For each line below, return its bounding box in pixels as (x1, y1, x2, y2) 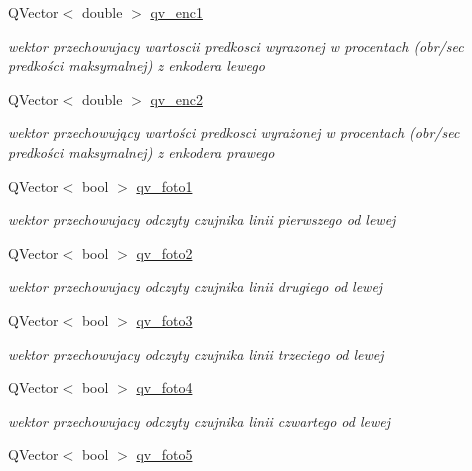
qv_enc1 (150, 2, 203, 22)
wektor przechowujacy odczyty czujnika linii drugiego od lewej (8, 276, 383, 297)
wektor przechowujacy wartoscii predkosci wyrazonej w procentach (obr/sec (8, 35, 464, 56)
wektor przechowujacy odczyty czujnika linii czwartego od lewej (8, 410, 390, 431)
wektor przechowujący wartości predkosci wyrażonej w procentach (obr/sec (8, 122, 460, 143)
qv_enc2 (150, 88, 203, 109)
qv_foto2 (136, 242, 193, 263)
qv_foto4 (136, 377, 193, 398)
